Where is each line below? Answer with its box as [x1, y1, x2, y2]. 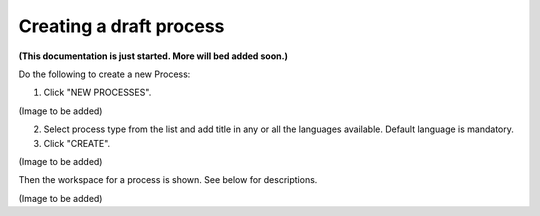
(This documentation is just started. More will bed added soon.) [18, 50, 289, 62]
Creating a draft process [18, 15, 225, 37]
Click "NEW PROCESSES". [43, 86, 152, 99]
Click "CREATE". [43, 137, 111, 149]
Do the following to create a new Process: [18, 68, 191, 80]
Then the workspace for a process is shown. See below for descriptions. [18, 174, 318, 186]
